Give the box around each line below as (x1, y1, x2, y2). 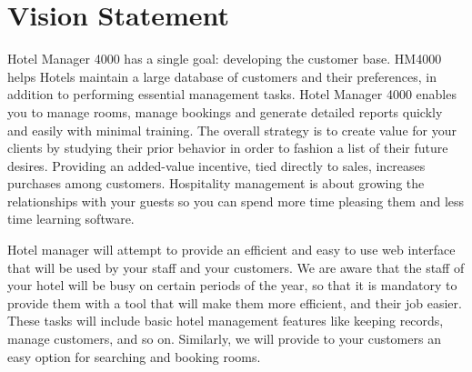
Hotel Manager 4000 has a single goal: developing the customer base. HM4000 (7, 49, 442, 68)
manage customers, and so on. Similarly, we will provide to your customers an (7, 329, 441, 348)
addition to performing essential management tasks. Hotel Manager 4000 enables (7, 85, 457, 104)
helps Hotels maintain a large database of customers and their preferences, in (7, 66, 437, 85)
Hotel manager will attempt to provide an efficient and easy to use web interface (7, 240, 456, 259)
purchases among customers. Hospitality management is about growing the (7, 174, 425, 193)
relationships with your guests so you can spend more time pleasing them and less (7, 191, 465, 210)
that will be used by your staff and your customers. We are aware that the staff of (7, 257, 465, 276)
